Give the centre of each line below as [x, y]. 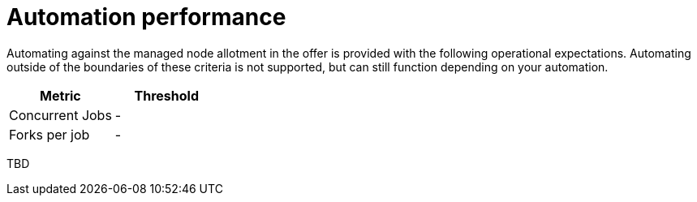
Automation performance [146, 17]
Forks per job [49, 134]
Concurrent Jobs [60, 115]
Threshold [167, 95]
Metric [60, 95]
